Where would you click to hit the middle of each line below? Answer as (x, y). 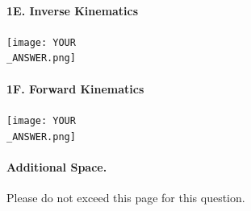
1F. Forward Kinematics (75, 88)
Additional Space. (57, 166)
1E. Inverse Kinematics (73, 10)
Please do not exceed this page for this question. (126, 198)
